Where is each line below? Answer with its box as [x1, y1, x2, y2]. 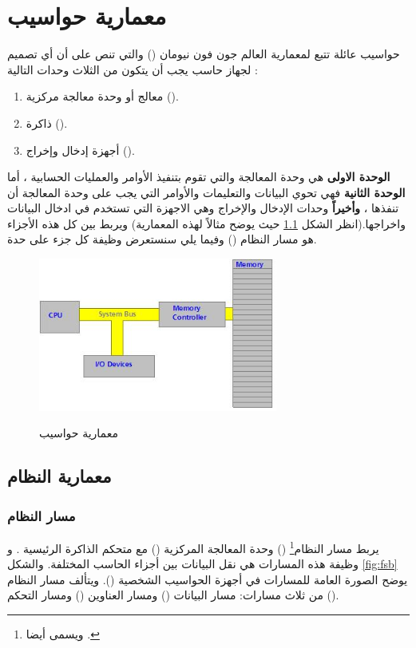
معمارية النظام [7, 464, 112, 488]
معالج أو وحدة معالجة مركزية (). [26, 88, 179, 105]
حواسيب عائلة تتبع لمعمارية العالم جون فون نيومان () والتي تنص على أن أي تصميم [7, 45, 400, 62]
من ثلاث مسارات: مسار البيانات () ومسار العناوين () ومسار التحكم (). [7, 587, 339, 603]
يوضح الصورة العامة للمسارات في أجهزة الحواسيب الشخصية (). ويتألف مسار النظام [7, 571, 408, 587]
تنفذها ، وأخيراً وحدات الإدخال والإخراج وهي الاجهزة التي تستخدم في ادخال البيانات [7, 200, 399, 216]
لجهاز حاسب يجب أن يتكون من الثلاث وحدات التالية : [7, 61, 258, 77]
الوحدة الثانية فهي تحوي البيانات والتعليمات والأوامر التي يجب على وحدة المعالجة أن [7, 184, 406, 200]
